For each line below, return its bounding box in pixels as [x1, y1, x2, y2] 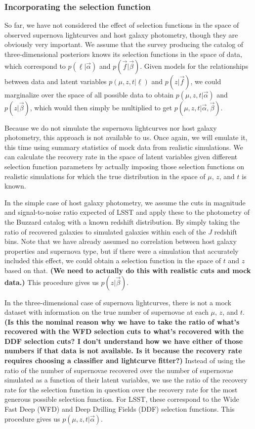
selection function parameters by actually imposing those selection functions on [4, 161, 245, 171]
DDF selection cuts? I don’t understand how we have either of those [4, 335, 243, 346]
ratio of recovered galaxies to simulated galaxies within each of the [4, 226, 206, 237]
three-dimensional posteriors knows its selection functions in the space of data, [4, 49, 242, 59]
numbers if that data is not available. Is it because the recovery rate [4, 345, 242, 356]
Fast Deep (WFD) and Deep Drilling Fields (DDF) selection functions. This [4, 404, 235, 414]
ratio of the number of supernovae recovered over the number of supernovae [4, 365, 233, 375]
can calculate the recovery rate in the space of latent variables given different [4, 151, 238, 162]
